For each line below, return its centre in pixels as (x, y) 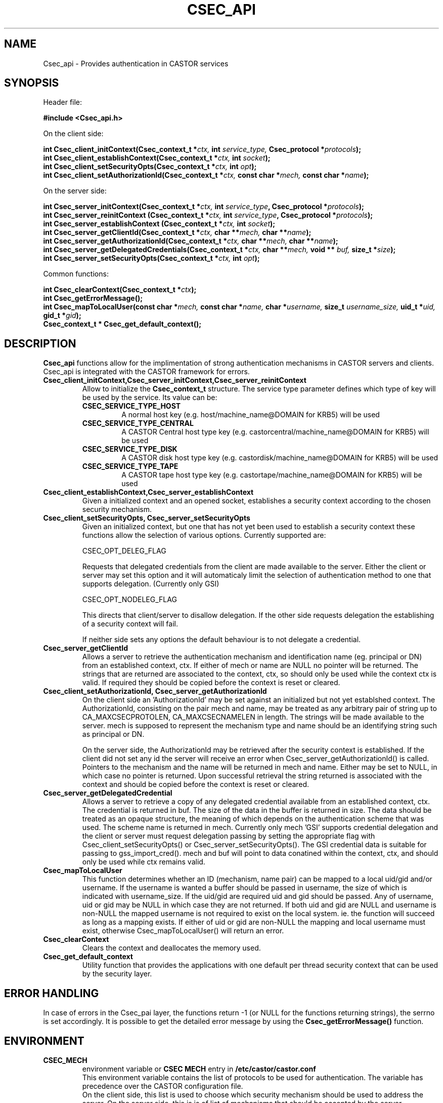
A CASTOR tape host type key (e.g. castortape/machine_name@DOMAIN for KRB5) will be (272, 475)
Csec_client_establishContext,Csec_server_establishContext (148, 492)
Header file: (63, 102)
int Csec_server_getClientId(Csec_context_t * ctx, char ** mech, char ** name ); (177, 232)
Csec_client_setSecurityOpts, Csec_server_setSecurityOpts (147, 518)
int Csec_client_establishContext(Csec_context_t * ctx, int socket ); (157, 158)
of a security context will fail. (130, 624)
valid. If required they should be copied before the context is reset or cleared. (211, 683)
